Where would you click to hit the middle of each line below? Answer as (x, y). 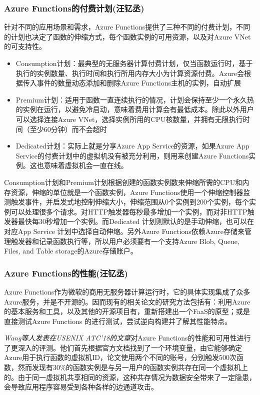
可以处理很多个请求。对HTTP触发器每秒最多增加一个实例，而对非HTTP (129, 211)
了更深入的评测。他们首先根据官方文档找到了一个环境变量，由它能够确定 (123, 347)
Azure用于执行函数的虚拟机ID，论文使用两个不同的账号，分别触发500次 (120, 357)
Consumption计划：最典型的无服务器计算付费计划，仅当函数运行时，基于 (134, 63)
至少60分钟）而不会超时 (68, 129)
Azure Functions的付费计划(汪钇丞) (74, 8)
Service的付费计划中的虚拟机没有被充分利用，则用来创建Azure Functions (132, 155)
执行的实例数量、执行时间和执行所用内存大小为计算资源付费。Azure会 (130, 73)
